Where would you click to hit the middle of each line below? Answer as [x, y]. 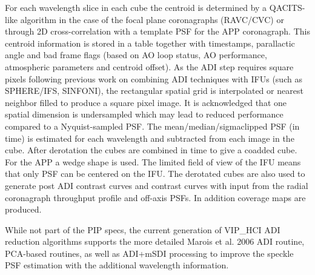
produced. [23, 209]
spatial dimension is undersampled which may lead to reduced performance [144, 114]
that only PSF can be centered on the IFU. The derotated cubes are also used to [155, 174]
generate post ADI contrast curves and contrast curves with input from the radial [157, 185]
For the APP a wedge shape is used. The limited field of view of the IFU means [153, 161]
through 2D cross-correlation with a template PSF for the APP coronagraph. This [157, 31]
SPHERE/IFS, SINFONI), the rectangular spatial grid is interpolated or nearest [154, 91]
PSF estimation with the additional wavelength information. [117, 265]
